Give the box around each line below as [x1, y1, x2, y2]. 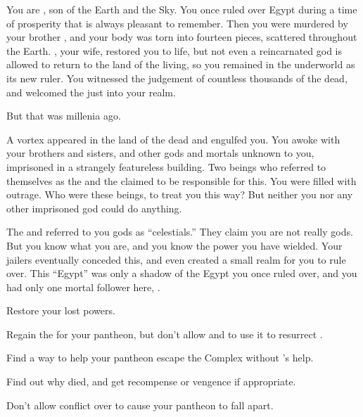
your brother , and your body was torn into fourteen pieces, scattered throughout [6, 30, 357, 44]
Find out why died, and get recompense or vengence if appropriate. [6, 374, 296, 389]
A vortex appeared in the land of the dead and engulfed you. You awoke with [6, 131, 340, 146]
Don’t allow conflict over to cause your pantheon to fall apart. [6, 397, 274, 412]
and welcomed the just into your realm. [6, 84, 176, 99]
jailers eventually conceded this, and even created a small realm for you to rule [6, 252, 346, 267]
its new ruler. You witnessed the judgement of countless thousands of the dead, [6, 70, 348, 85]
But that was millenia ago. [6, 108, 121, 123]
